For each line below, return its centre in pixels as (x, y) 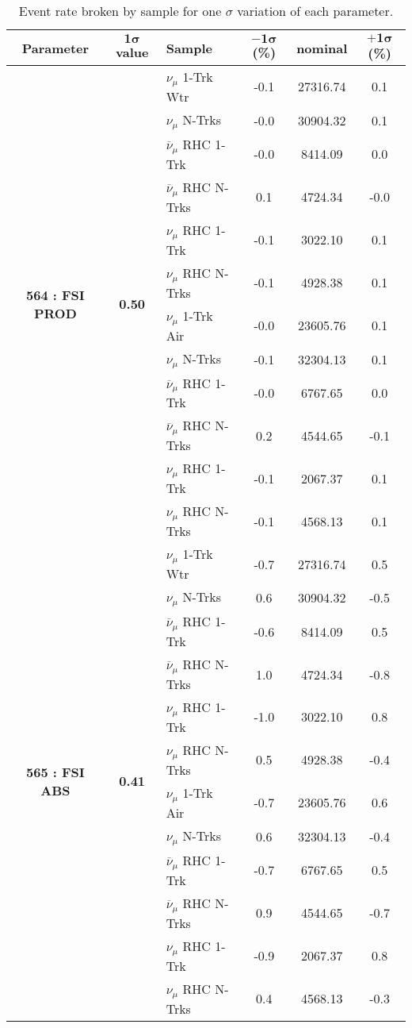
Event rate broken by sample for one (120, 11)
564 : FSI (55, 295)
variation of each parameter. (315, 11)
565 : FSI (55, 772)
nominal (322, 48)
